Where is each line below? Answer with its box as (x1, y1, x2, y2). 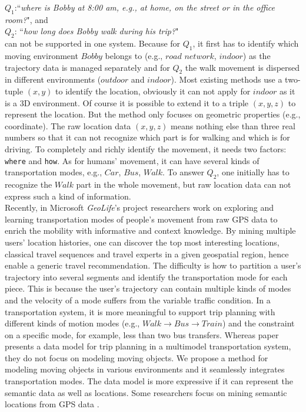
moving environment (5, 49, 78, 61)
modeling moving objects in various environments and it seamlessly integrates (5, 363, 285, 375)
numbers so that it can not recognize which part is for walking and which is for (5, 131, 290, 143)
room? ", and (5, 13, 48, 25)
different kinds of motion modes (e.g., (5, 317, 140, 329)
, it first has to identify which (192, 37, 299, 50)
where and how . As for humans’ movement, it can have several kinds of (5, 154, 260, 166)
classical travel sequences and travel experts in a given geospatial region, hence (5, 247, 289, 260)
